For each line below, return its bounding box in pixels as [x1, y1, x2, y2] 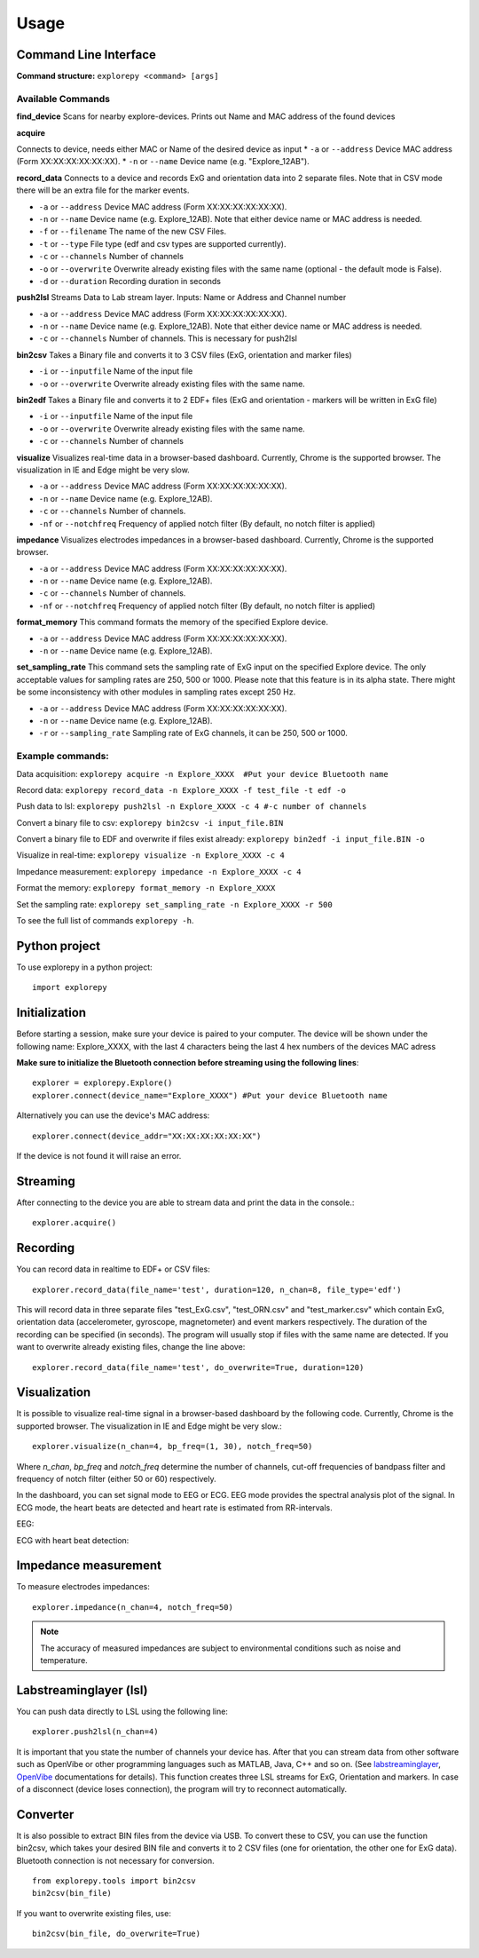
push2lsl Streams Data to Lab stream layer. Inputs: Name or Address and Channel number [16, 292, 347, 303]
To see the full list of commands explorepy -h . [16, 916, 194, 926]
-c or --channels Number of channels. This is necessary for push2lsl [38, 333, 297, 344]
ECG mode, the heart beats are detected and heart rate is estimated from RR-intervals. [16, 1502, 333, 1513]
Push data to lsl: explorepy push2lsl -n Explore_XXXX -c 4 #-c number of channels [16, 801, 367, 812]
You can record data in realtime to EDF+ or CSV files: [16, 1264, 210, 1274]
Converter [16, 1807, 75, 1822]
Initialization [16, 1005, 87, 1020]
